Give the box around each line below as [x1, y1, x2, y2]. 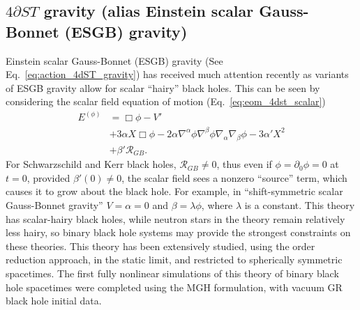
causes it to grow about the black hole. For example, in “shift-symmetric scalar [6, 184, 343, 199]
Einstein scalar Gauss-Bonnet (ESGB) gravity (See [6, 53, 223, 68]
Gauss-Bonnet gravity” [6, 198, 103, 212]
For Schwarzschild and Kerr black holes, [6, 157, 177, 171]
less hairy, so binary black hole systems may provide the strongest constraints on [6, 225, 351, 240]
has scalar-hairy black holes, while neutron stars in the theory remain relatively [6, 211, 345, 226]
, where [201, 198, 233, 212]
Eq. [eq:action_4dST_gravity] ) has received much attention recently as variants [6, 67, 349, 82]
